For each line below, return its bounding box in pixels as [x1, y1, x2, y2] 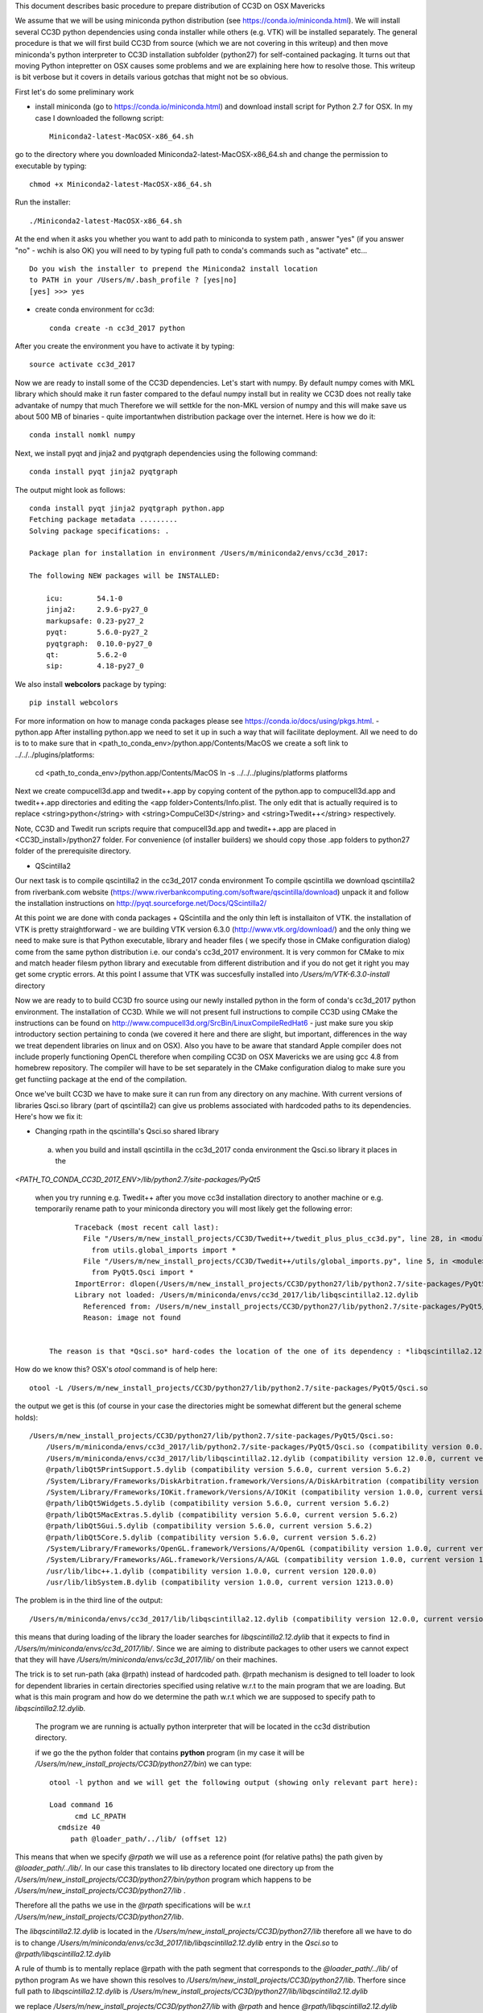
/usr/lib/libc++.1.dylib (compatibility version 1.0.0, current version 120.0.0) [45, 1566, 378, 1576]
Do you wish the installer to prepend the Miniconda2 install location [29, 264, 318, 274]
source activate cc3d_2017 [29, 360, 136, 370]
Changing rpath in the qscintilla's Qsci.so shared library [35, 1126, 219, 1136]
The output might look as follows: [14, 485, 126, 494]
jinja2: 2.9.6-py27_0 [45, 605, 149, 614]
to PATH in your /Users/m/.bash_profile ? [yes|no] [29, 275, 237, 285]
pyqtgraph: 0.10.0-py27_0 [45, 639, 153, 648]
